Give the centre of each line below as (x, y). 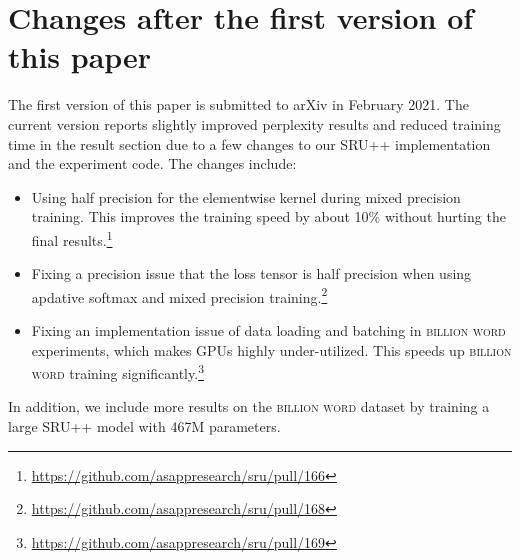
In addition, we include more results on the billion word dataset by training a (249, 406)
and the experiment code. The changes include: (152, 163)
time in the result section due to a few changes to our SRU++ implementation (249, 143)
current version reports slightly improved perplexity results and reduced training (254, 123)
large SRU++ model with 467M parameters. (144, 426)
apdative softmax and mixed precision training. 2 (179, 295)
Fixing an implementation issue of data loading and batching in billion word (268, 329)
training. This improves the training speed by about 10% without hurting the (268, 216)
